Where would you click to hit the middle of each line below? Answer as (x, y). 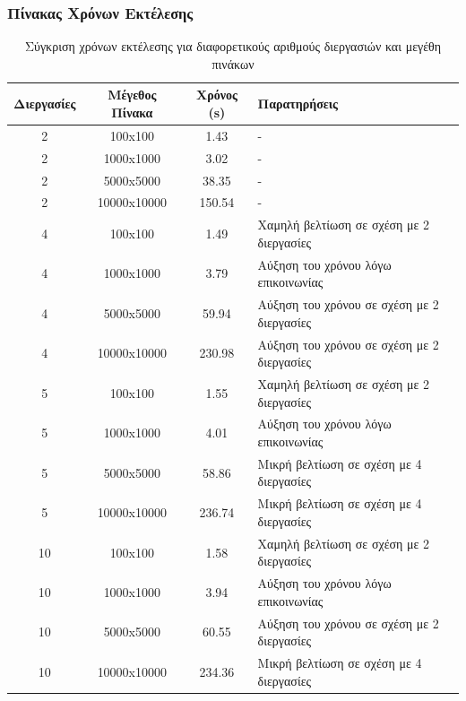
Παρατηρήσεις (298, 104)
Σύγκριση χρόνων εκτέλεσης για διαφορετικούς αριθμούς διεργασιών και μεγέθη (233, 46)
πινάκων (233, 63)
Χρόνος (216, 95)
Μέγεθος (132, 95)
